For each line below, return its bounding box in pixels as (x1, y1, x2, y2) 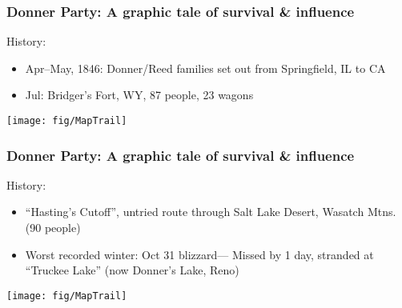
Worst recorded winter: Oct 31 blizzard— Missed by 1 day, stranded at (25, 246, 374, 262)
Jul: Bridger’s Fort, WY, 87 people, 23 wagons (25, 86, 254, 103)
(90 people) (25, 219, 81, 236)
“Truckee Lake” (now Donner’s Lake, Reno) (25, 262, 239, 278)
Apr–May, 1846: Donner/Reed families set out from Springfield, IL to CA (25, 59, 386, 76)
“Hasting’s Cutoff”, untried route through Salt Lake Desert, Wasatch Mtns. (25, 203, 396, 220)
